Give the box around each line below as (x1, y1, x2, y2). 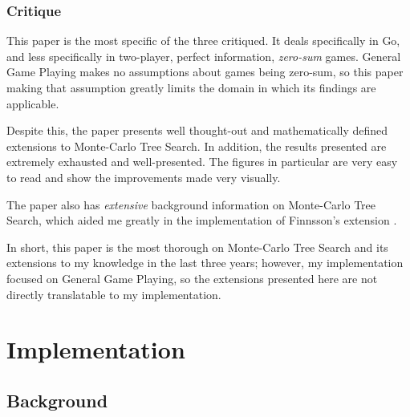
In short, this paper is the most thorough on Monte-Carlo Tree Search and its (6, 238, 388, 255)
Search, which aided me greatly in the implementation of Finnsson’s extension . (6, 212, 397, 229)
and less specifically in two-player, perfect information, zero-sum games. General (6, 47, 401, 64)
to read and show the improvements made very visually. (6, 168, 281, 185)
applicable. (6, 95, 59, 111)
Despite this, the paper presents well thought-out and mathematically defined (6, 122, 388, 139)
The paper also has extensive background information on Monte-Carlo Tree (6, 196, 376, 213)
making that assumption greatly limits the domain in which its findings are (6, 79, 376, 95)
